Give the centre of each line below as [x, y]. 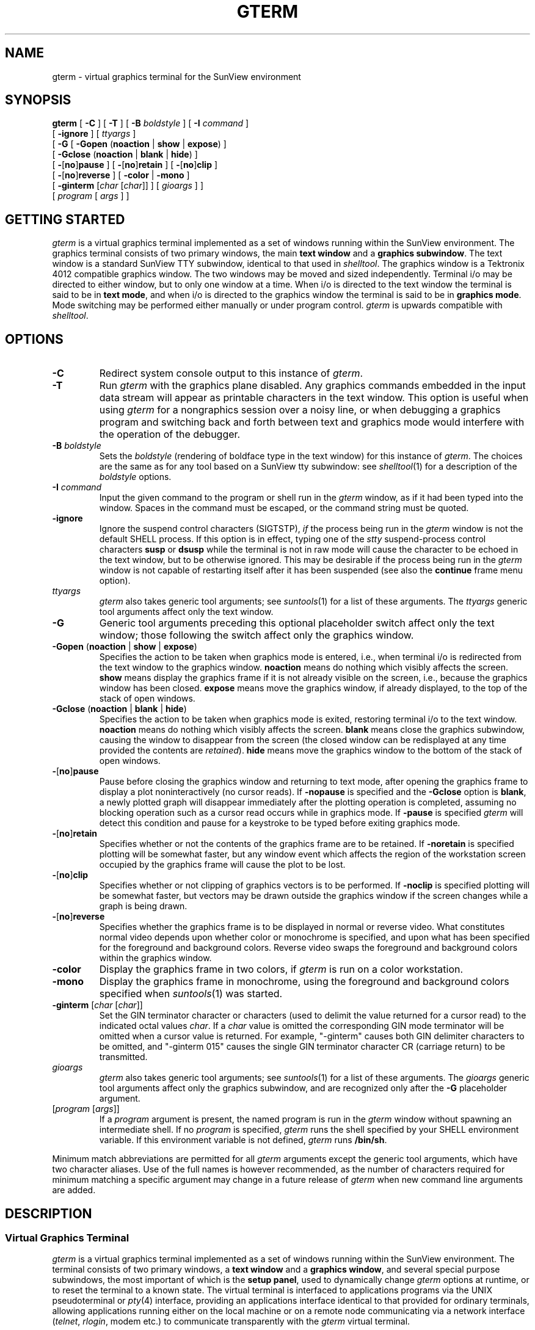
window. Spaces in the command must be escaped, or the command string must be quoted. [284, 508]
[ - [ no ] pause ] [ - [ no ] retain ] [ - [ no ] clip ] [135, 165]
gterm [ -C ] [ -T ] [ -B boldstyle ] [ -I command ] [151, 123]
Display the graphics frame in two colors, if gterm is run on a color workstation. [281, 969]
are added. [74, 1190]
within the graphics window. [155, 958]
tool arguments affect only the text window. [186, 612]
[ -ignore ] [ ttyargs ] [94, 134]
